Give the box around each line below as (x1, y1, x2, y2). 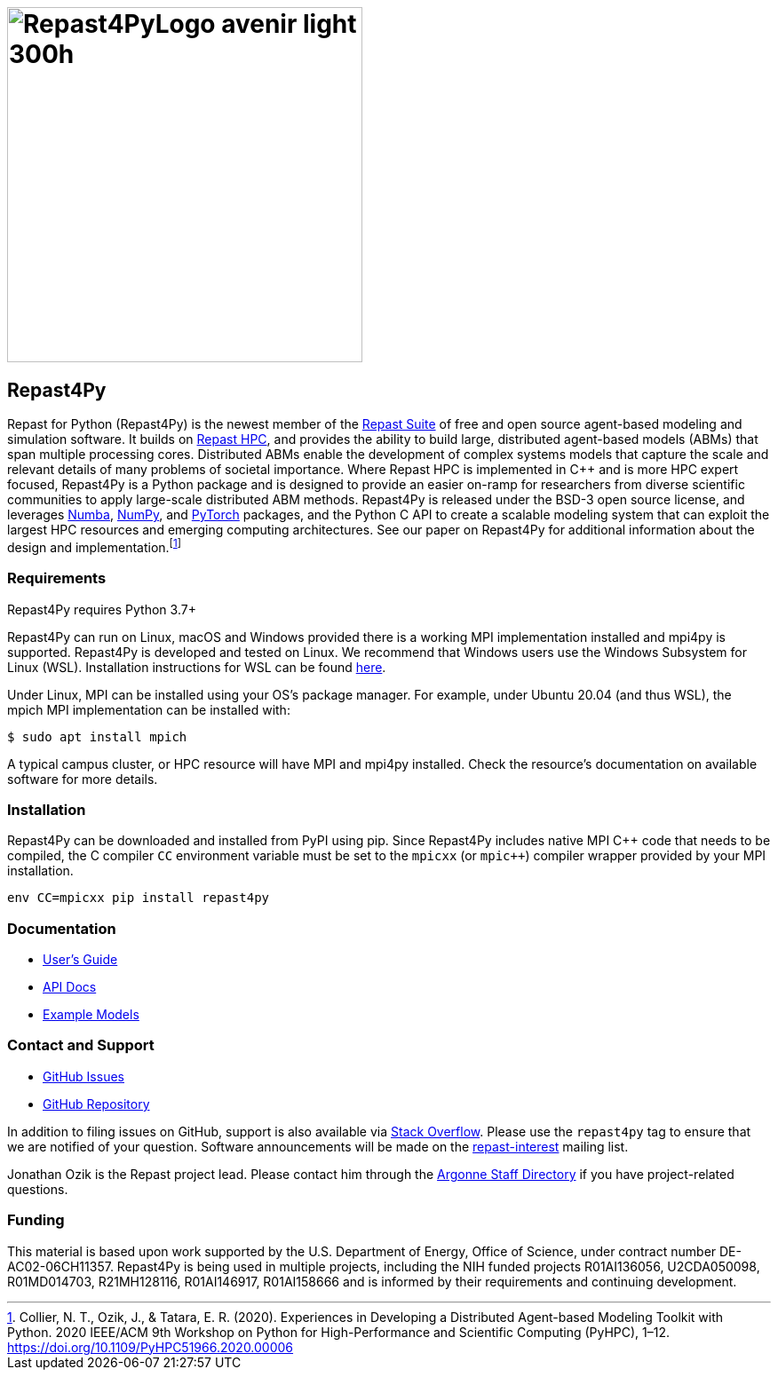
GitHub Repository (43, 1096, 150, 1112)
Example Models (43, 1007, 139, 1023)
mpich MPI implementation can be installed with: (7, 701, 290, 717)
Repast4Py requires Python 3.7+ (7, 601, 196, 617)
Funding (7, 1211, 65, 1230)
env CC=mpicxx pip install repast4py (7, 890, 270, 906)
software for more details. (7, 771, 158, 787)
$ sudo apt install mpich (7, 729, 187, 744)
